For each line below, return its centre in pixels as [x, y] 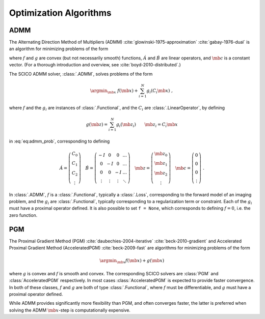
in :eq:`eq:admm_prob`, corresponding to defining [59, 141]
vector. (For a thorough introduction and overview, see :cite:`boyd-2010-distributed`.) [95, 65]
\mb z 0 [161, 154]
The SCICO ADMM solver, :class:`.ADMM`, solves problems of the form [81, 74]
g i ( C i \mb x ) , [159, 91]
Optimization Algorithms [60, 13]
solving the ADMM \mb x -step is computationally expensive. [70, 310]
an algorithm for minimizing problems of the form [59, 49]
